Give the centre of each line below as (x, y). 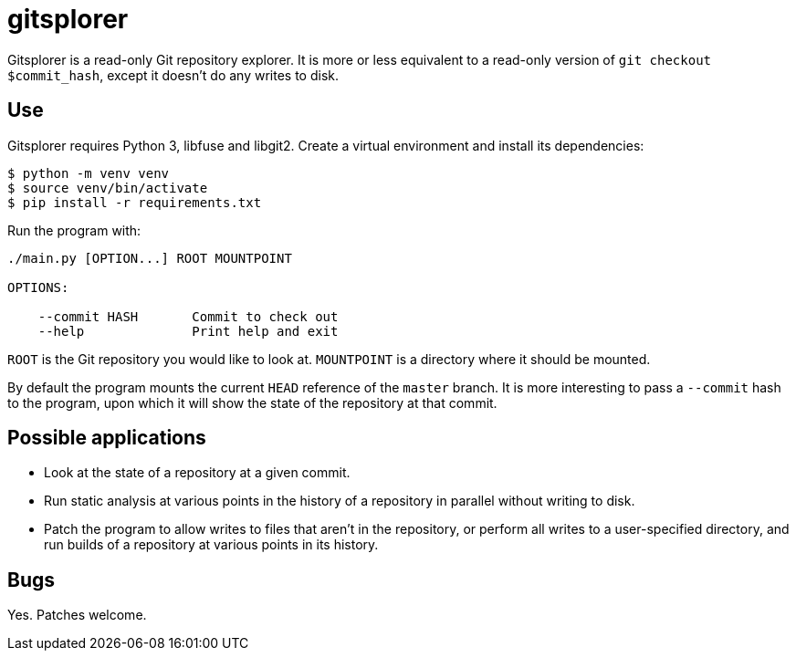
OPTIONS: (38, 287)
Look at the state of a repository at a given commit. (197, 473)
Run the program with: (74, 230)
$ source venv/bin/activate (108, 188)
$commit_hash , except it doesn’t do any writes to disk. (173, 75)
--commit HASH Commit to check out (188, 316)
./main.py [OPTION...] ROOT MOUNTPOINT (150, 258)
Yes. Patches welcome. (77, 615)
